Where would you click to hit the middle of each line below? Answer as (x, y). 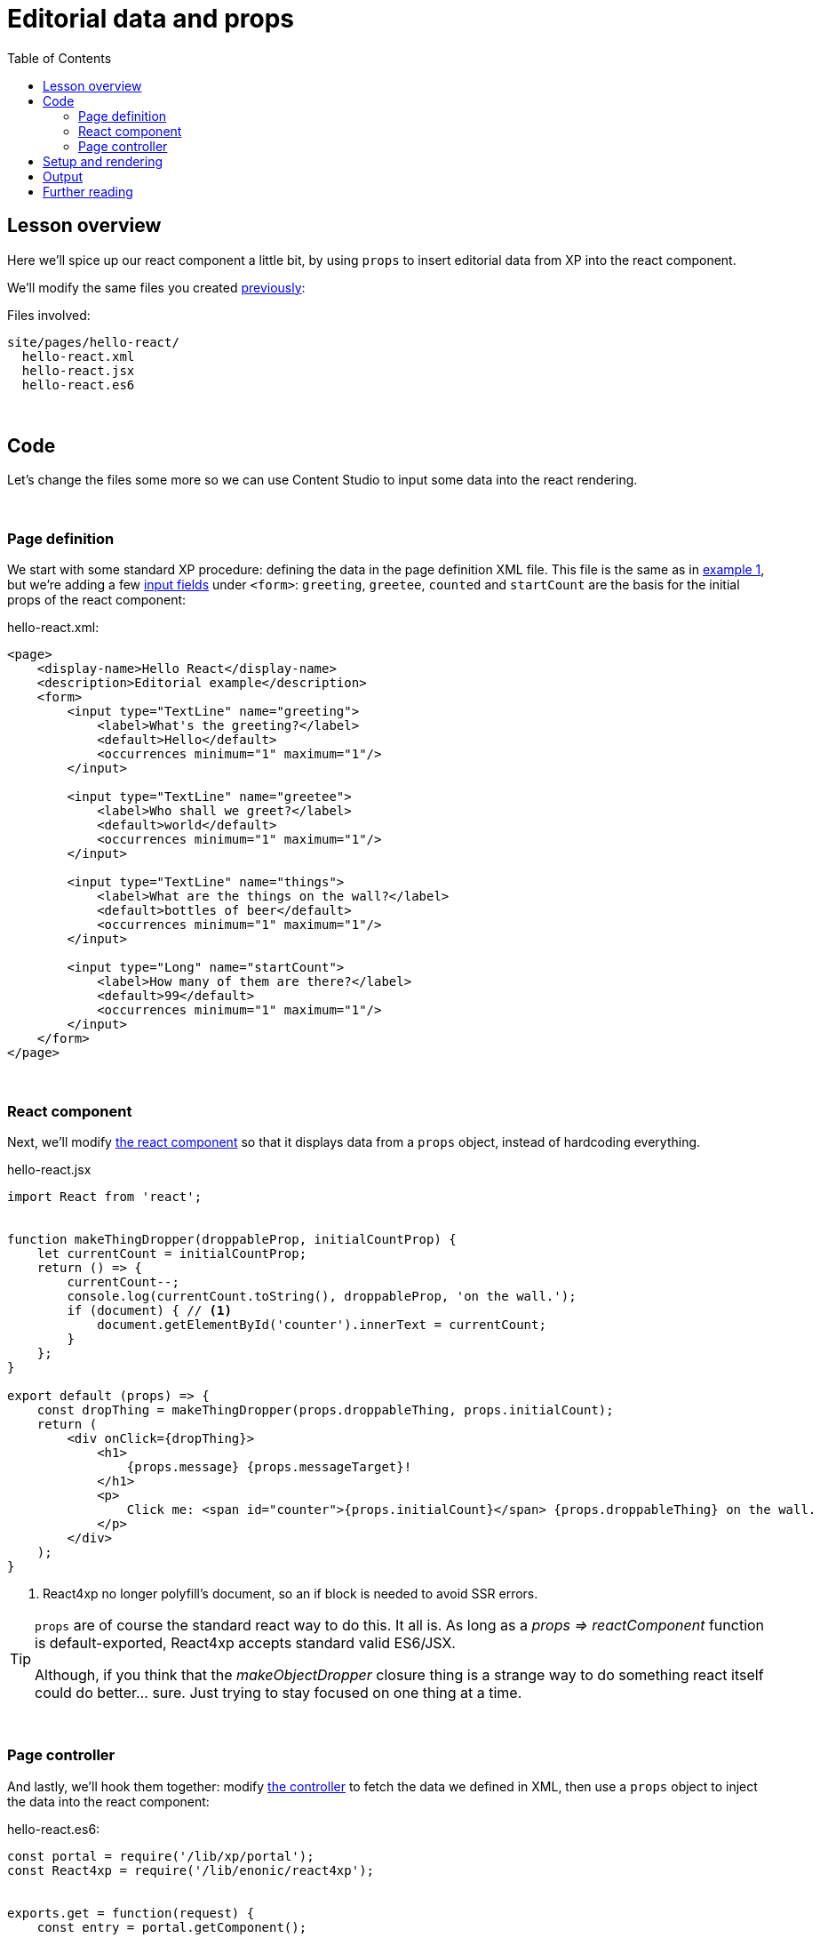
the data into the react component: (108, 1801)
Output (63, 176)
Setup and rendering (103, 161)
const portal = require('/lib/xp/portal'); (161, 1856)
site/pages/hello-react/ (93, 342)
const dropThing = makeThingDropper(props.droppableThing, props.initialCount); (325, 1409)
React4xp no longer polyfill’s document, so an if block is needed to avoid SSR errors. (291, 1593)
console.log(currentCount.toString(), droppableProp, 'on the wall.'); (322, 1296)
